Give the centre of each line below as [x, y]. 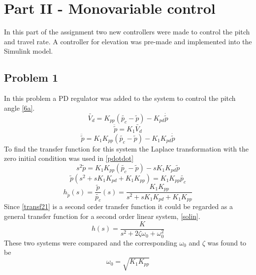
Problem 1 [31, 77]
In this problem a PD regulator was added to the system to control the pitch [120, 98]
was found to [227, 242]
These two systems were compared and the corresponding [91, 242]
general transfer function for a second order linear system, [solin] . [102, 216]
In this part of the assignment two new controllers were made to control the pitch [127, 32]
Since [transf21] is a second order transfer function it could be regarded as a [119, 206]
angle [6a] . [19, 107]
